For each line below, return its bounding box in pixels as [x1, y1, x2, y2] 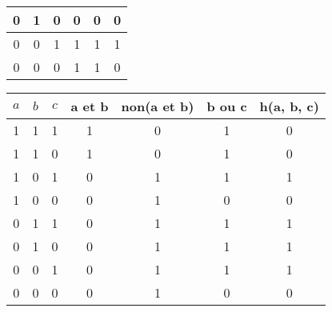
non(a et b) [121, 97, 194, 115]
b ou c [206, 97, 247, 115]
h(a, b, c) [259, 97, 319, 115]
